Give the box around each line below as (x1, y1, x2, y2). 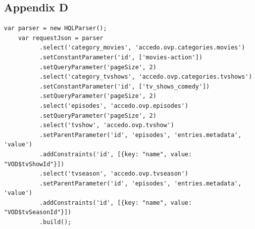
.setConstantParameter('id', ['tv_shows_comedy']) (39, 83, 210, 90)
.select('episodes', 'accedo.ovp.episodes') (39, 102, 189, 109)
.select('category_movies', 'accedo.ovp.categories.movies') (39, 44, 245, 51)
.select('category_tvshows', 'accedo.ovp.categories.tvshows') (39, 73, 253, 81)
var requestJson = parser (18, 34, 103, 42)
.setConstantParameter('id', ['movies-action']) (39, 53, 203, 61)
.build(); (39, 219, 72, 226)
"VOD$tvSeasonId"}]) (4, 209, 72, 216)
